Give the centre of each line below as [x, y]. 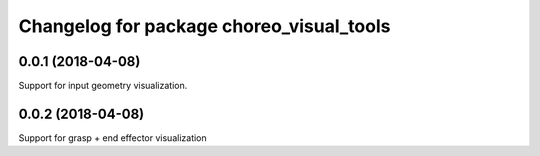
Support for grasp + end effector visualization [112, 137]
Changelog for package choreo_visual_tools [204, 26]
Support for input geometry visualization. [103, 86]
